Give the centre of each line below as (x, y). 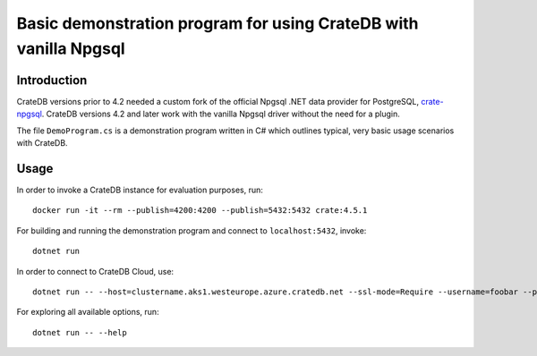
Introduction (52, 80)
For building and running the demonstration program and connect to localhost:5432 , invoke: (192, 230)
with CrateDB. (42, 143)
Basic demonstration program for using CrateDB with (217, 23)
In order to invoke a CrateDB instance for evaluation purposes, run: (140, 190)
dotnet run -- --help (80, 332)
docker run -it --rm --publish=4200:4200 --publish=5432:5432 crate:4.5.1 (200, 211)
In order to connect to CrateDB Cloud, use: (95, 271)
